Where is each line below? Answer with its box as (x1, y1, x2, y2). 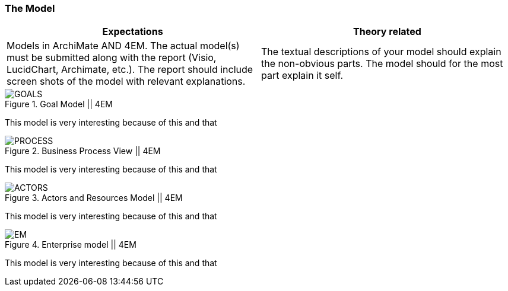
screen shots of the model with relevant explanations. (7, 75, 246, 88)
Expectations (102, 25, 163, 38)
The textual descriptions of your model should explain (261, 46, 501, 58)
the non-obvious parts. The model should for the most (261, 57, 503, 70)
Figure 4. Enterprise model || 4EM (5, 239, 136, 250)
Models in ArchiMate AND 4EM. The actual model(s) (7, 40, 240, 52)
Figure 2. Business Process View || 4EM (5, 146, 161, 156)
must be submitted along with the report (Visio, (7, 52, 217, 64)
